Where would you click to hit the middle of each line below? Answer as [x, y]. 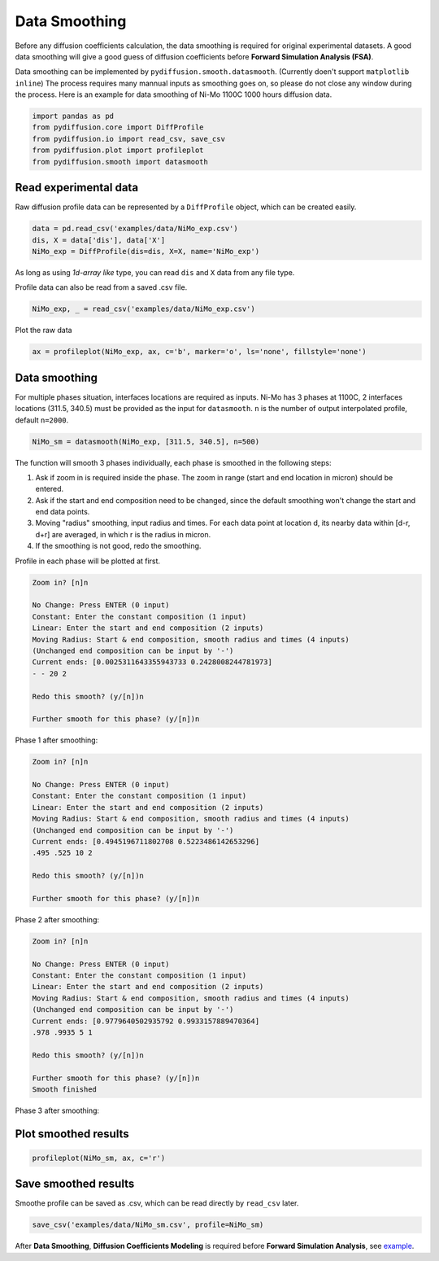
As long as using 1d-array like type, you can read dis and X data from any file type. [155, 272]
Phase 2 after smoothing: [57, 919]
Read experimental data [76, 188]
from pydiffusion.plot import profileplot [118, 150]
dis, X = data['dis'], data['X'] [99, 240]
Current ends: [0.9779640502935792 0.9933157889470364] [146, 1021]
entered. [50, 489]
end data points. [63, 512]
